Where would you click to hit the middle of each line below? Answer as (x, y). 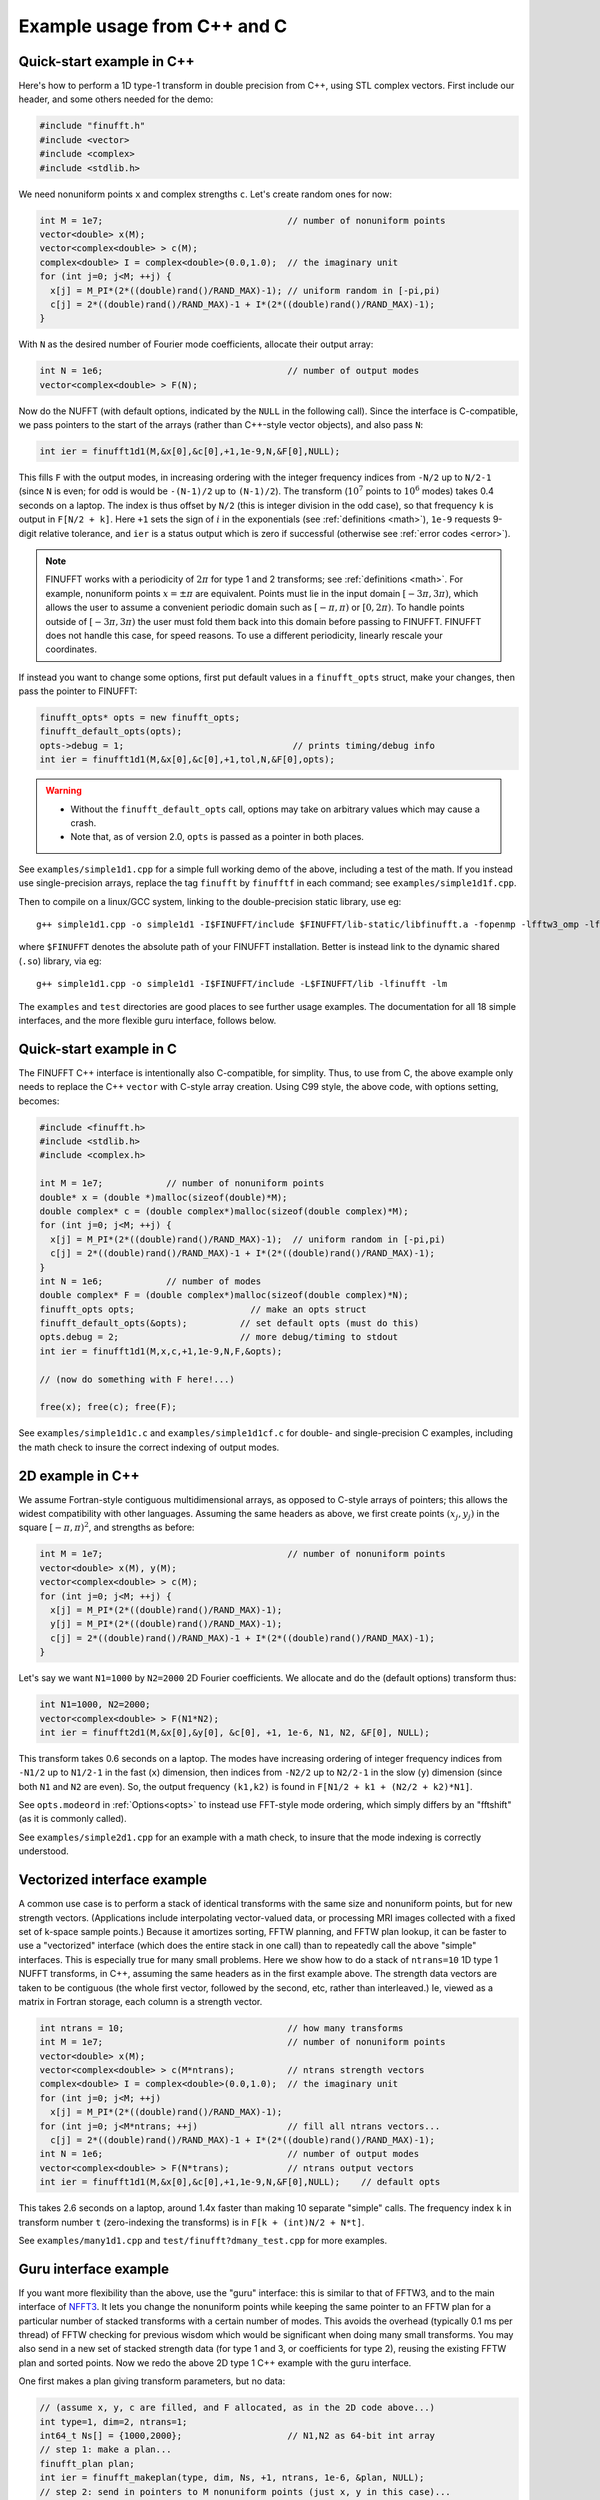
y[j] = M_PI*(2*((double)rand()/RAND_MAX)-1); (166, 1624)
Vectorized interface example (113, 1880)
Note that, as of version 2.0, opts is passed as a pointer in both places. (217, 837)
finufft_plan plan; (87, 2463)
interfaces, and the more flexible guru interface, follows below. (147, 1020)
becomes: (39, 1101)
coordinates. (71, 649)
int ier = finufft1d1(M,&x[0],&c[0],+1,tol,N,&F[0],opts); (187, 759)
